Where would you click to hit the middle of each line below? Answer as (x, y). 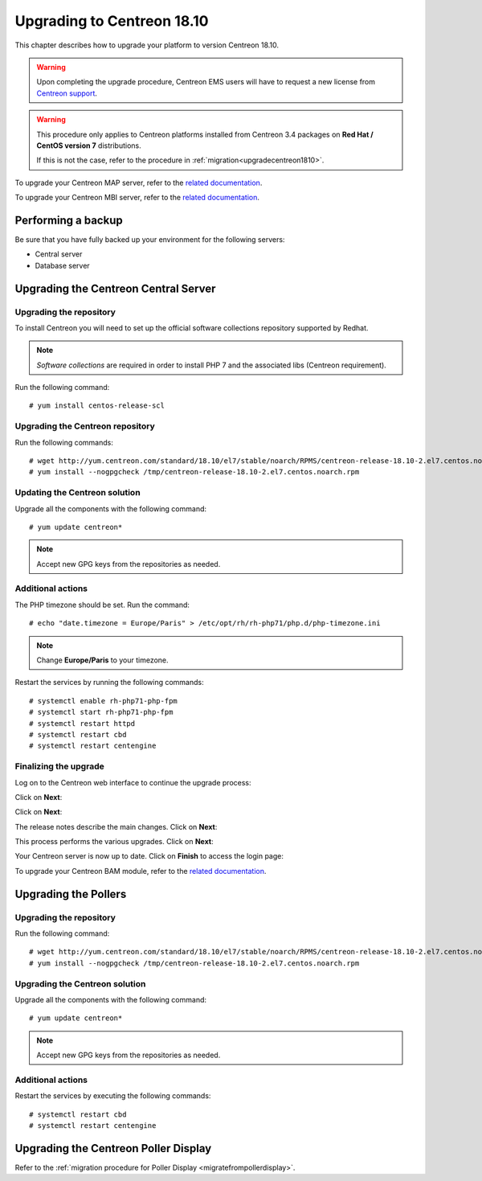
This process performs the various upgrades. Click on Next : (114, 842)
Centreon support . (67, 93)
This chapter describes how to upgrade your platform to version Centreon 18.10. (147, 45)
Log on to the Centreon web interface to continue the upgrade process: (133, 782)
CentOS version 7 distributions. (89, 146)
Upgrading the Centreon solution (80, 983)
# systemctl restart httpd (82, 723)
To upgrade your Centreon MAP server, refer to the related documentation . (139, 182)
